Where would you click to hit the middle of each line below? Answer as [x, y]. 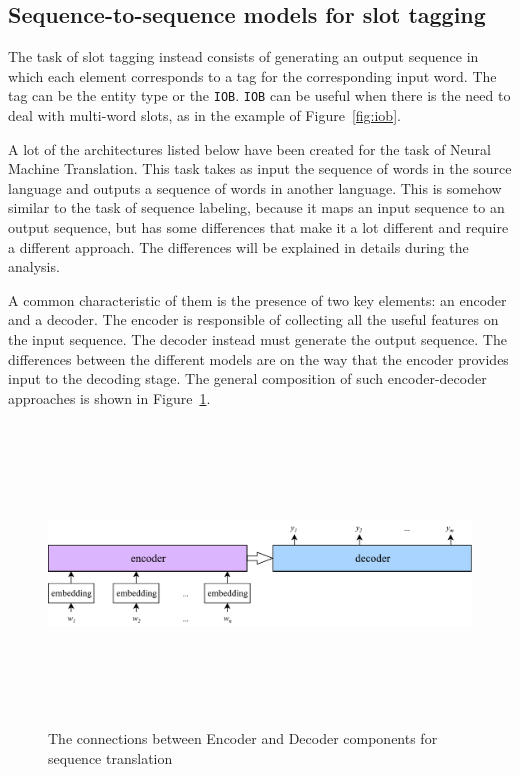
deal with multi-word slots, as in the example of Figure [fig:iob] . [204, 115]
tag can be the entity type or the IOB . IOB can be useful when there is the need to [259, 95]
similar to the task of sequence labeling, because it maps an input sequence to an [256, 207]
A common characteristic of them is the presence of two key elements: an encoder [257, 299]
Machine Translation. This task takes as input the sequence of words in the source [260, 168]
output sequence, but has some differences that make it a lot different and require [258, 227]
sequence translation [110, 757]
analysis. [34, 266]
